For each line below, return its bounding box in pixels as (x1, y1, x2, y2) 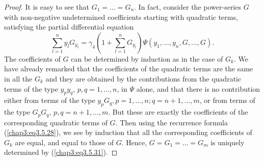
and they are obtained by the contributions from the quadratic (45, 73, 242, 84)
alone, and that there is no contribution (136, 83, 260, 94)
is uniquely (210, 137, 245, 147)
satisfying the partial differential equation (4, 21, 134, 32)
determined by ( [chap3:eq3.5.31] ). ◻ (4, 147, 118, 157)
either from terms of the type (4, 95, 95, 105)
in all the (4, 73, 33, 84)
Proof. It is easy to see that (4, 2, 89, 12)
